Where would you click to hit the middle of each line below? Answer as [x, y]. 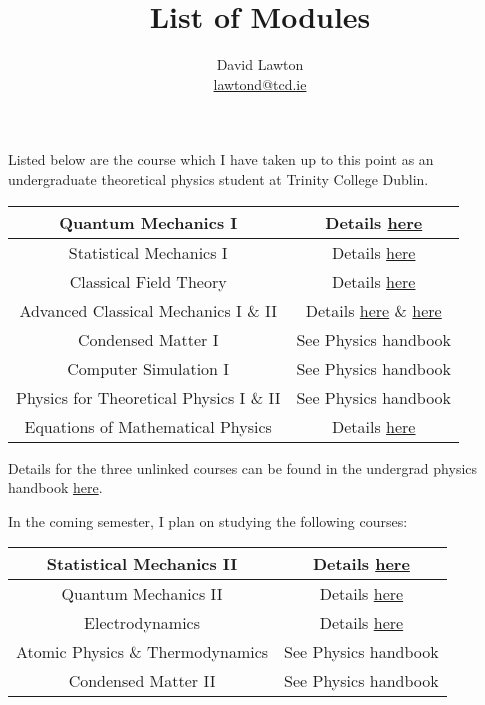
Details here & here [373, 310]
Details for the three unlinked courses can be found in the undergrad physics [243, 467]
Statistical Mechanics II [142, 564]
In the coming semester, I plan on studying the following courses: [208, 520]
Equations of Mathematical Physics [148, 426]
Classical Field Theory [148, 281]
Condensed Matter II [142, 681]
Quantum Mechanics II [142, 594]
